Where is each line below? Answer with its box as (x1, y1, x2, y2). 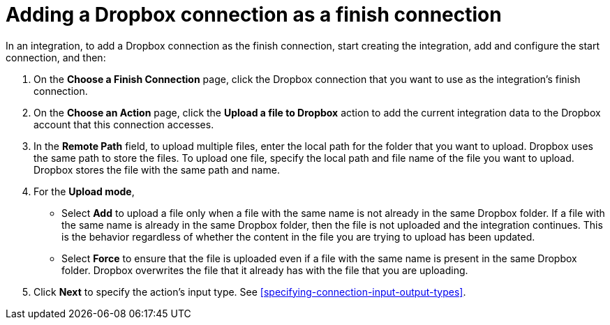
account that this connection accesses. (34, 118, 214, 130)
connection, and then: (6, 51, 106, 63)
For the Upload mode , (34, 185, 135, 197)
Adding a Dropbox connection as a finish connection (6, 3, 502, 27)
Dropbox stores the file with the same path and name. (34, 163, 280, 176)
